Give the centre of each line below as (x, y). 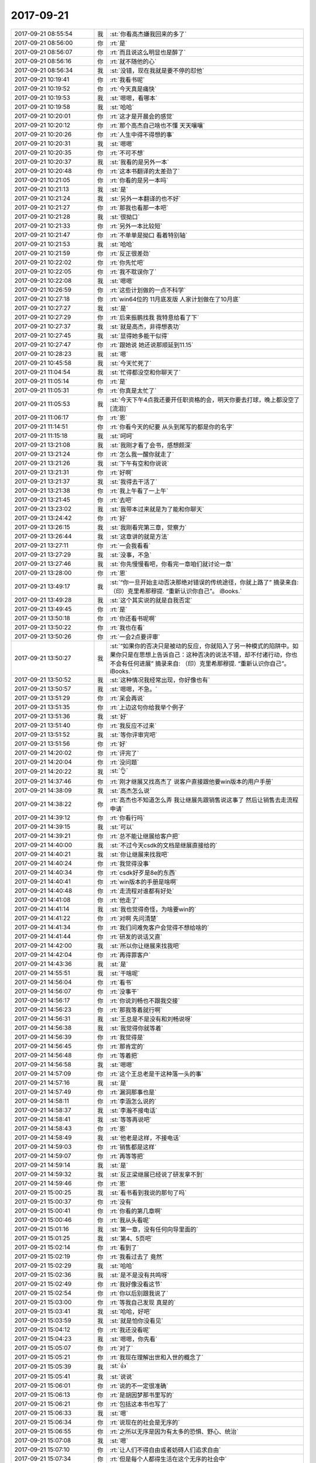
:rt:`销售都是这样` (133, 1147)
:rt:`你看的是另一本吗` (139, 180)
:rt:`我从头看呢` (130, 1220)
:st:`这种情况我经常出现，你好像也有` (160, 680)
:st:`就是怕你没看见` (136, 1321)
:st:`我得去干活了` (133, 482)
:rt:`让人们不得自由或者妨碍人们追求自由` (165, 1450)
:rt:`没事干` (124, 991)
